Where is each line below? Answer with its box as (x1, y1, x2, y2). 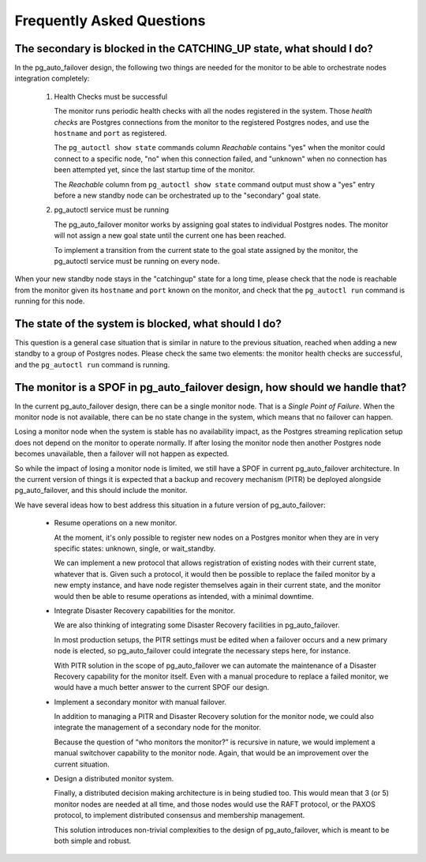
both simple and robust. (54, 836, 132, 845)
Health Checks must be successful (54, 92, 168, 101)
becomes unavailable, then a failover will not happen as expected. (14, 449, 230, 458)
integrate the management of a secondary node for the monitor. (54, 723, 262, 732)
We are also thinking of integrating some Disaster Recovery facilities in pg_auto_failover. (54, 620, 340, 630)
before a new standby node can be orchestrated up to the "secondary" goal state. (54, 190, 321, 200)
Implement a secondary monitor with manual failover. (54, 697, 226, 706)
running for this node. (14, 296, 85, 306)
